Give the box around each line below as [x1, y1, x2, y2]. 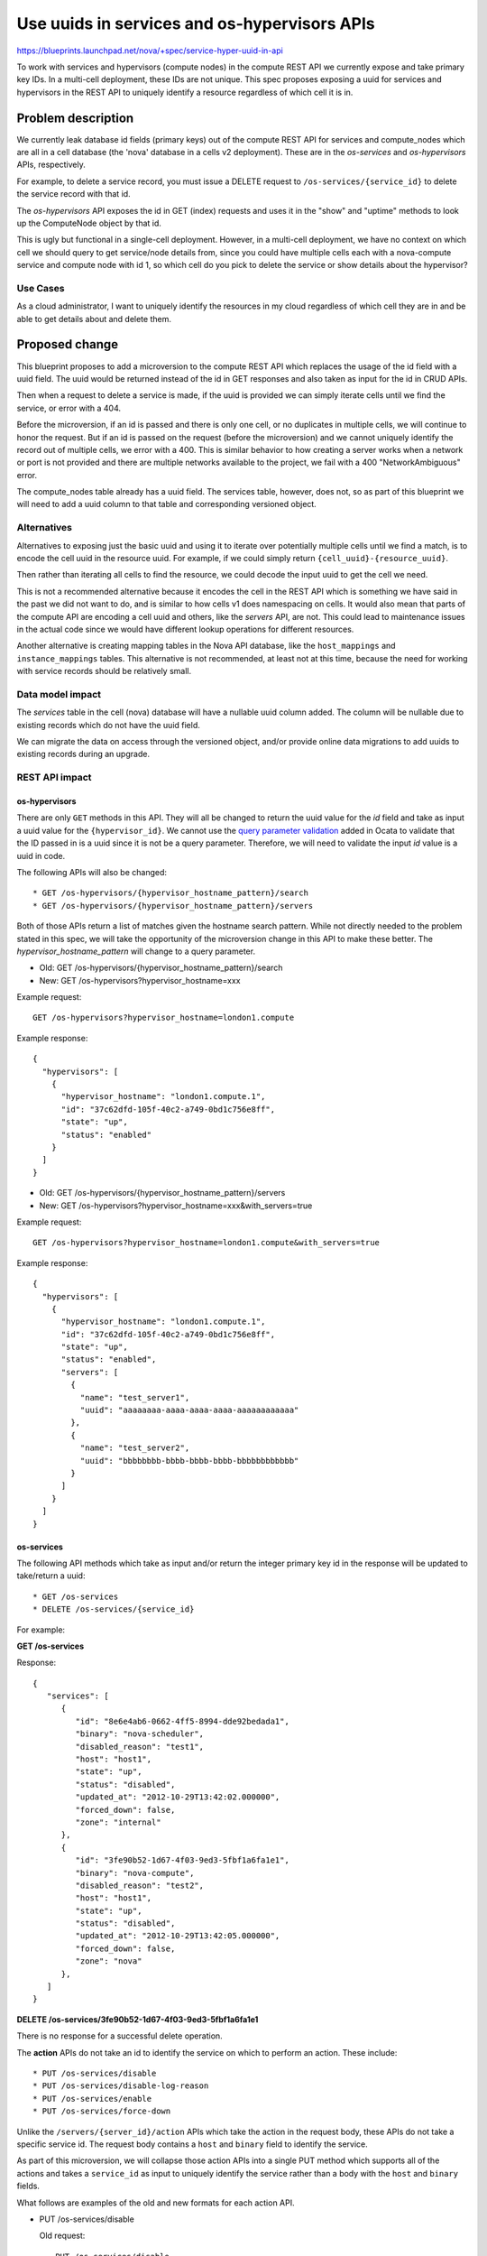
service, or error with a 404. [16, 402, 122, 413]
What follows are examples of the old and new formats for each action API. [16, 2197, 295, 2208]
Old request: [39, 2230, 86, 2242]
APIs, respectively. [16, 159, 86, 171]
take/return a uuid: [16, 1570, 86, 1581]
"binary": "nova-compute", [75, 1868, 195, 1878]
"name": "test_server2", [79, 1443, 190, 1453]
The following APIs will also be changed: [16, 866, 167, 877]
